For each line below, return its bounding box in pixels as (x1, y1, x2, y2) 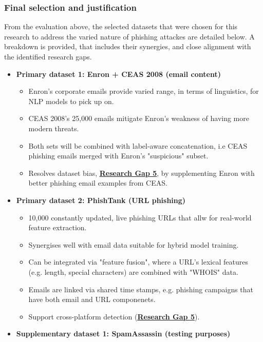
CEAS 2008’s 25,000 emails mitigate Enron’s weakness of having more (28, 113, 249, 124)
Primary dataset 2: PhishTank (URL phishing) (16, 194, 186, 205)
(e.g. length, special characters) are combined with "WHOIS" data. (28, 266, 238, 277)
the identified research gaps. (4, 51, 92, 62)
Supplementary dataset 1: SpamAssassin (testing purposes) (16, 328, 231, 339)
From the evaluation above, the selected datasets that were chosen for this (4, 21, 238, 32)
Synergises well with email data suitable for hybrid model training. (28, 239, 239, 250)
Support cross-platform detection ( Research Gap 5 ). (28, 311, 200, 321)
